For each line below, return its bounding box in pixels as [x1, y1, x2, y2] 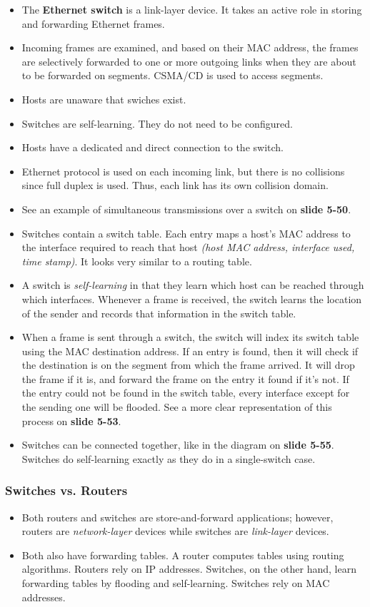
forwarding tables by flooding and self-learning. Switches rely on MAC [21, 576, 330, 591]
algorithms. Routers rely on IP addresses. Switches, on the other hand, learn [21, 561, 356, 576]
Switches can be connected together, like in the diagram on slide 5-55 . [21, 437, 334, 452]
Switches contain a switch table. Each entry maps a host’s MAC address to [21, 225, 351, 240]
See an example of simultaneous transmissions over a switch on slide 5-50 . [21, 201, 351, 216]
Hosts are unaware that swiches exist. [21, 91, 186, 106]
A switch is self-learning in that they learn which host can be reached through [21, 277, 364, 292]
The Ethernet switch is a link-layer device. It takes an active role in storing [21, 2, 362, 16]
